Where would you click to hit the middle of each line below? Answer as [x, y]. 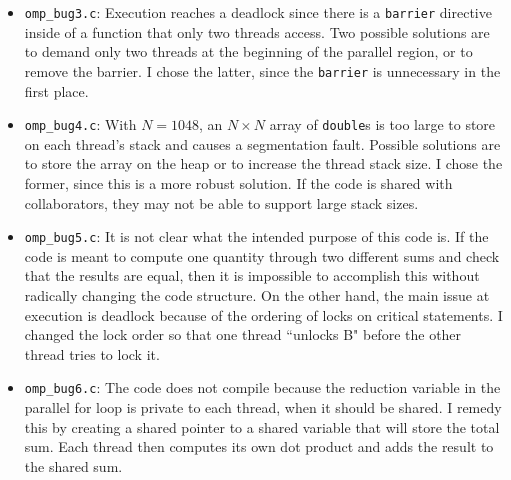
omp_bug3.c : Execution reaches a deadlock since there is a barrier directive [258, 12]
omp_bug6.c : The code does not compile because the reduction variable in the [262, 387]
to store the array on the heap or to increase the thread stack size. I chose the [263, 163]
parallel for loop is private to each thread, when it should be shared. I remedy [263, 407]
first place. [56, 90]
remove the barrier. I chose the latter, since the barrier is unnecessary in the [262, 70]
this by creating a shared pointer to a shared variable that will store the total [262, 426]
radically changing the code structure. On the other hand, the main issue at [257, 294]
